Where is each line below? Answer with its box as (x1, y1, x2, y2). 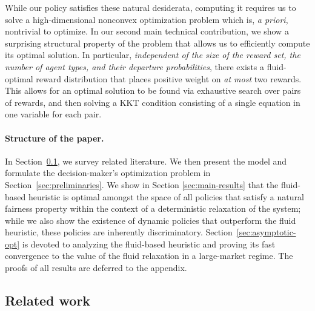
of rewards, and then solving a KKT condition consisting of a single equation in (5, 96, 300, 108)
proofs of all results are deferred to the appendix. (5, 261, 187, 274)
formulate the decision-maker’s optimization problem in (5, 166, 211, 179)
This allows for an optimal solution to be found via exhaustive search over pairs (5, 84, 301, 97)
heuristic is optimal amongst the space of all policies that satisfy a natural (28, 190, 304, 203)
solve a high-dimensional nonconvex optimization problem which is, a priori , (5, 13, 288, 25)
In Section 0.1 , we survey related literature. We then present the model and (5, 154, 287, 167)
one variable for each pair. (5, 108, 102, 120)
